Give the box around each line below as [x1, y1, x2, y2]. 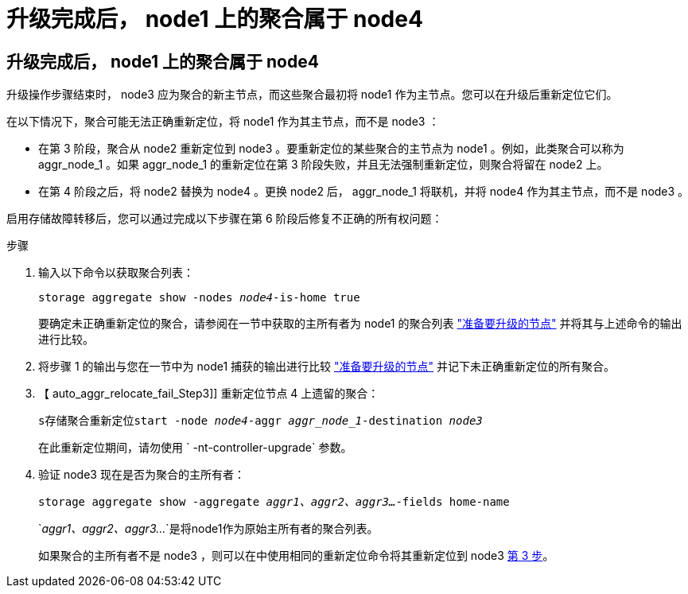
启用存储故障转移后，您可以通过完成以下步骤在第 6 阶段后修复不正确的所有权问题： [6, 212, 443, 226]
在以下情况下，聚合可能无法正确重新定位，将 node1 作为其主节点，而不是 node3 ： [6, 115, 440, 129]
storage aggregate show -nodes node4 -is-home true [38, 291, 360, 305]
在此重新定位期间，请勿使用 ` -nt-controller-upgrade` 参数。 [38, 441, 352, 455]
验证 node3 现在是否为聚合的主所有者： [38, 468, 245, 482]
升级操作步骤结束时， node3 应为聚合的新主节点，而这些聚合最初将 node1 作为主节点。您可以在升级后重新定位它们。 [6, 87, 618, 102]
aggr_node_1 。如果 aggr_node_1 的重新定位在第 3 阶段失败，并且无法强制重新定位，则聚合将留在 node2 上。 [38, 157, 608, 172]
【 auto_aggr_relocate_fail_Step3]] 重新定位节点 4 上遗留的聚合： [38, 386, 379, 401]
